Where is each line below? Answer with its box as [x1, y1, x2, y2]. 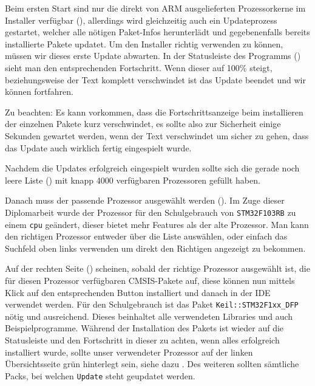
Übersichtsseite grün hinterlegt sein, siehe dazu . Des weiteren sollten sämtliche [5, 357, 299, 370]
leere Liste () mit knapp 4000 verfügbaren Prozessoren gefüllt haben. [5, 173, 260, 186]
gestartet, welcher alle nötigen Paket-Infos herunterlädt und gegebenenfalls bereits [5, 26, 310, 38]
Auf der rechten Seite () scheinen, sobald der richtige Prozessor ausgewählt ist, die [5, 262, 310, 275]
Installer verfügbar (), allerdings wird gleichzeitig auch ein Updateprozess [5, 13, 277, 26]
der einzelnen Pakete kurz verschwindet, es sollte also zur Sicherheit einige [5, 117, 281, 130]
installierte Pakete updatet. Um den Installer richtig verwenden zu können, [5, 37, 283, 50]
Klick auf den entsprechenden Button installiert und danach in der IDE [5, 286, 271, 298]
